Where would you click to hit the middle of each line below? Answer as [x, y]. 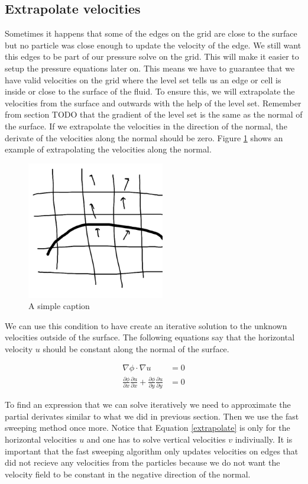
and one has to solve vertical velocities [156, 439]
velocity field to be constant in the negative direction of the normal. [128, 474]
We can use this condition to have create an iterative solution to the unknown [146, 325]
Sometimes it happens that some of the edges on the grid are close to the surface [151, 33]
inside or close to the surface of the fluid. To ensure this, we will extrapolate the [150, 91]
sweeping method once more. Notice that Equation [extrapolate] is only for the [147, 428]
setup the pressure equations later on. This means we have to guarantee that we [150, 68]
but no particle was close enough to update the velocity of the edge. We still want [153, 45]
